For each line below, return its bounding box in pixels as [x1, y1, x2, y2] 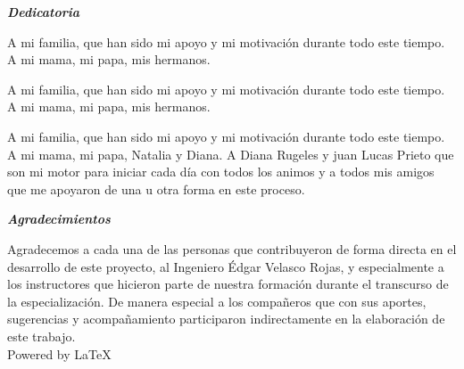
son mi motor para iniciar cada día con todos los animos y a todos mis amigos [7, 162, 435, 181]
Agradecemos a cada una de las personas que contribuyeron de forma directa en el [7, 239, 457, 258]
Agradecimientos [7, 209, 111, 228]
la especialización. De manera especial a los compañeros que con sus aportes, [7, 291, 427, 310]
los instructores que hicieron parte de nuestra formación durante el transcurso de [7, 275, 449, 293]
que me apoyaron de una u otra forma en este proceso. [7, 179, 305, 198]
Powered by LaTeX [7, 344, 112, 363]
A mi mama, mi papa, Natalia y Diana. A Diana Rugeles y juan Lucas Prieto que [7, 144, 454, 163]
